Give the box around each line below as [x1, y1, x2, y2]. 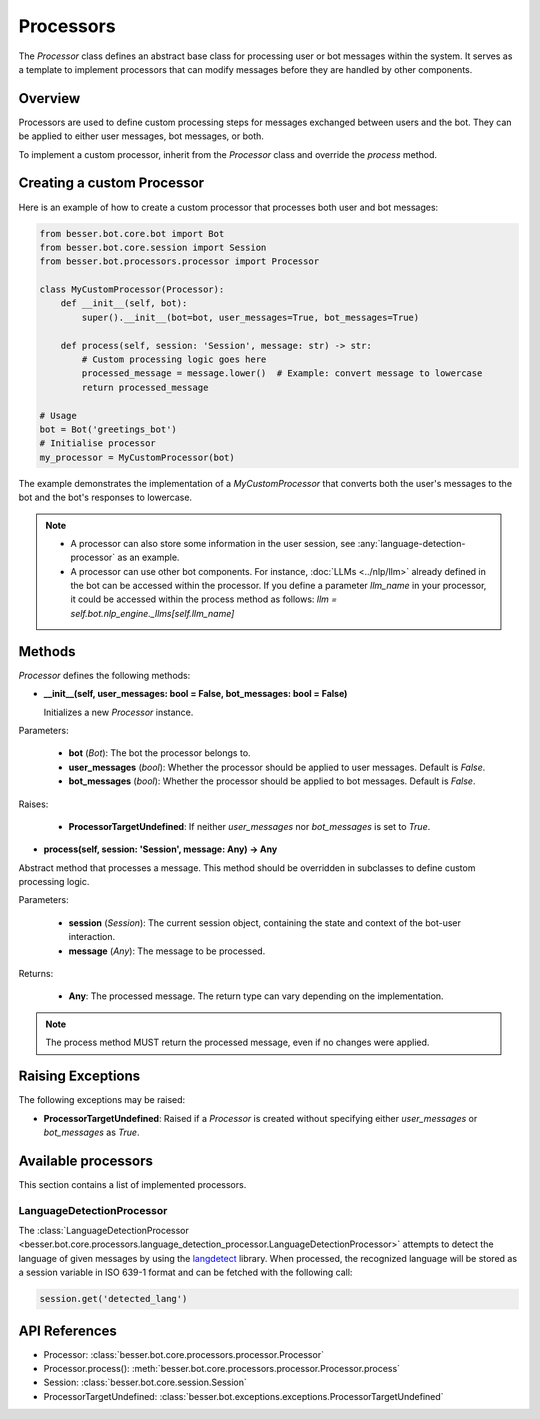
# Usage [39, 410, 77, 421]
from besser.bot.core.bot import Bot [39, 228, 225, 239]
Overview [18, 90, 81, 107]
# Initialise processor [39, 438, 157, 449]
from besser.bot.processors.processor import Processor [39, 256, 320, 267]
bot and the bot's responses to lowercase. [18, 491, 193, 504]
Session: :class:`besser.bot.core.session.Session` [43, 1376, 247, 1389]
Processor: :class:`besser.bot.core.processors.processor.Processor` [43, 1348, 325, 1360]
